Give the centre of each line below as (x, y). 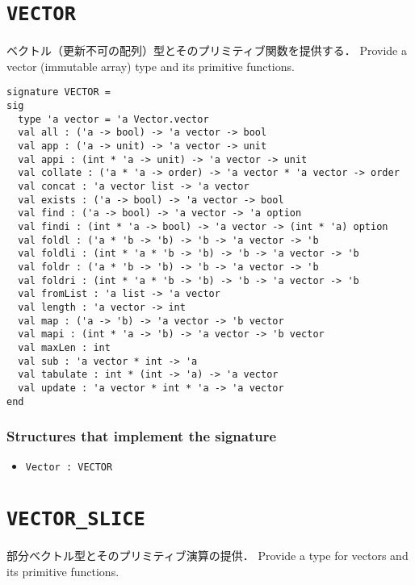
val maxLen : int (64, 347)
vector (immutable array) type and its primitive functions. (151, 66)
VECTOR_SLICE (76, 519)
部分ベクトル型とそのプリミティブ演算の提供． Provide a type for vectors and (207, 556)
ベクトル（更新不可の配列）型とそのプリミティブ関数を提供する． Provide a (207, 50)
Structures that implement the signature (142, 436)
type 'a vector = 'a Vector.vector (113, 119)
